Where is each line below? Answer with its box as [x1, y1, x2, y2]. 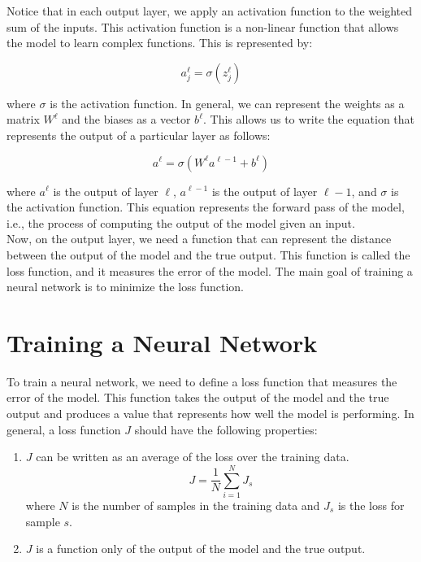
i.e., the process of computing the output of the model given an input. [7, 214, 355, 231]
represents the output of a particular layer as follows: [7, 126, 271, 143]
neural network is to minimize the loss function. [7, 278, 244, 295]
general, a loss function [7, 420, 121, 438]
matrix [7, 111, 40, 128]
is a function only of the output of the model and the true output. [36, 540, 366, 557]
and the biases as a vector [62, 111, 191, 128]
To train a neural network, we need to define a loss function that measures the [7, 372, 397, 390]
